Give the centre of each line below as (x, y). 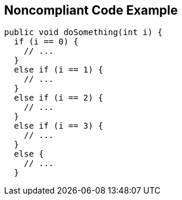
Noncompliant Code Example (91, 10)
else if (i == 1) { (58, 70)
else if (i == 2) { (58, 98)
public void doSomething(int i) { (83, 32)
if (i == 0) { (46, 42)
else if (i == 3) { (58, 126)
